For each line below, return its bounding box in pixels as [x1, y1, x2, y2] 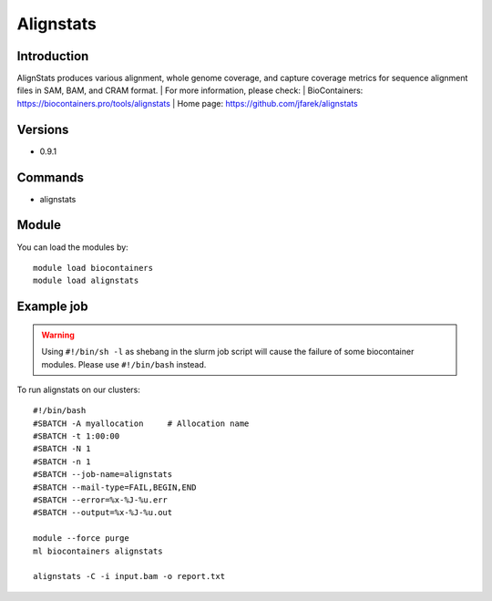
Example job [16, 299, 88, 315]
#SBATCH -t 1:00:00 [33, 431, 120, 441]
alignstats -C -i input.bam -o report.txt [33, 571, 226, 582]
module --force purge [33, 534, 129, 544]
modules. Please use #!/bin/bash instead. [41, 358, 207, 369]
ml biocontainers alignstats [33, 545, 163, 556]
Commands [16, 170, 85, 185]
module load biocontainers [33, 263, 154, 273]
